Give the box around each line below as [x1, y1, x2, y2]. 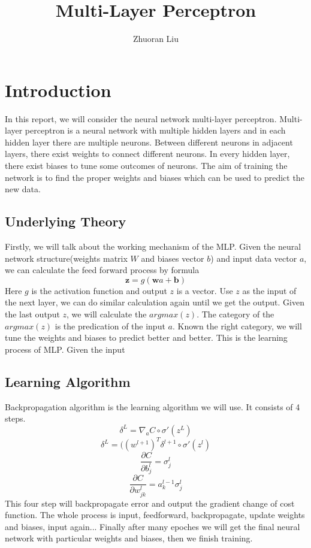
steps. [5, 412, 26, 425]
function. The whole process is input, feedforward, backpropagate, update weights [5, 508, 305, 521]
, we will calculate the [67, 307, 147, 320]
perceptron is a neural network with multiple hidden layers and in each [25, 124, 286, 137]
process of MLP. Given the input [5, 343, 125, 355]
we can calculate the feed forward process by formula [5, 264, 200, 276]
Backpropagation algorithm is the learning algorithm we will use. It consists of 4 [5, 400, 300, 413]
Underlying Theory [5, 212, 126, 231]
